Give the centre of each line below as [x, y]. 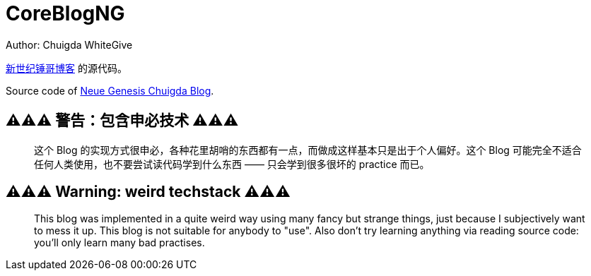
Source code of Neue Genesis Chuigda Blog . [110, 90]
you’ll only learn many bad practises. [119, 243]
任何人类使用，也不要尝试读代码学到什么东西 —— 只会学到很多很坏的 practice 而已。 [232, 164]
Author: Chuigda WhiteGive [69, 44]
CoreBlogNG [65, 13]
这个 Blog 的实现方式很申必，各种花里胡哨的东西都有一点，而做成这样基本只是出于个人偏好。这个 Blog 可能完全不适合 [308, 150]
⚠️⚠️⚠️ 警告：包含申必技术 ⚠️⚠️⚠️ [122, 121]
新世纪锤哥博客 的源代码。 [66, 68]
